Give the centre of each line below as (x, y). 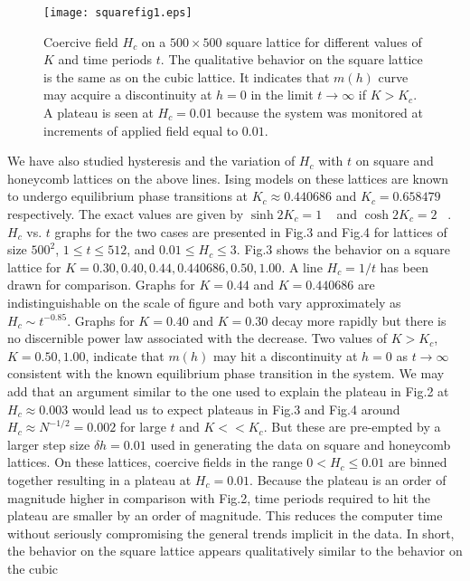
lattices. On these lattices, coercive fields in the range (155, 462)
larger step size (49, 444)
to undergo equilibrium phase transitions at (127, 196)
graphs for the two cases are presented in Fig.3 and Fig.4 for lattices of (251, 231)
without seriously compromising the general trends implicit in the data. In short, (231, 533)
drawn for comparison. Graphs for (101, 285)
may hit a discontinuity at (285, 355)
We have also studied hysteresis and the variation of (151, 161)
